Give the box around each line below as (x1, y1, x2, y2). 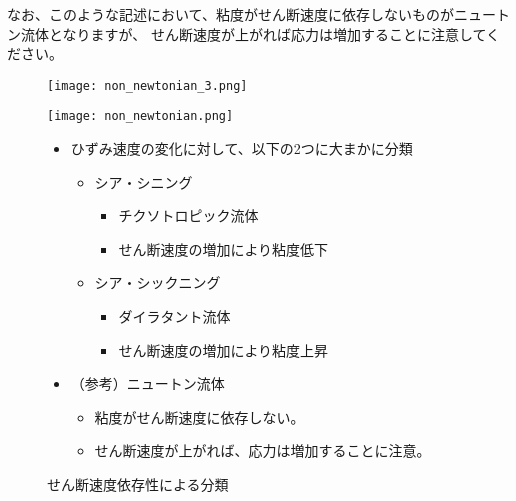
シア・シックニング (94, 272, 221, 293)
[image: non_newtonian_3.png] (47, 78, 248, 93)
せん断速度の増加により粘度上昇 (118, 339, 329, 360)
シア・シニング (94, 171, 193, 192)
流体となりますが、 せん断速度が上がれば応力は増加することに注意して (20, 23, 487, 44)
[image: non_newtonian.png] (47, 109, 234, 124)
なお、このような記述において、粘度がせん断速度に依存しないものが (7, 4, 454, 24)
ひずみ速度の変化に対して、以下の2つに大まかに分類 (70, 138, 413, 159)
